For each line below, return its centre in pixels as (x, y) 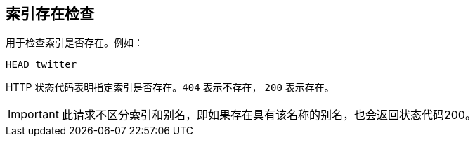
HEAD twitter (41, 65)
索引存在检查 (50, 14)
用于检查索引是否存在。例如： (74, 43)
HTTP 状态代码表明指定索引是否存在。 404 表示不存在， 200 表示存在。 (170, 87)
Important (33, 114)
